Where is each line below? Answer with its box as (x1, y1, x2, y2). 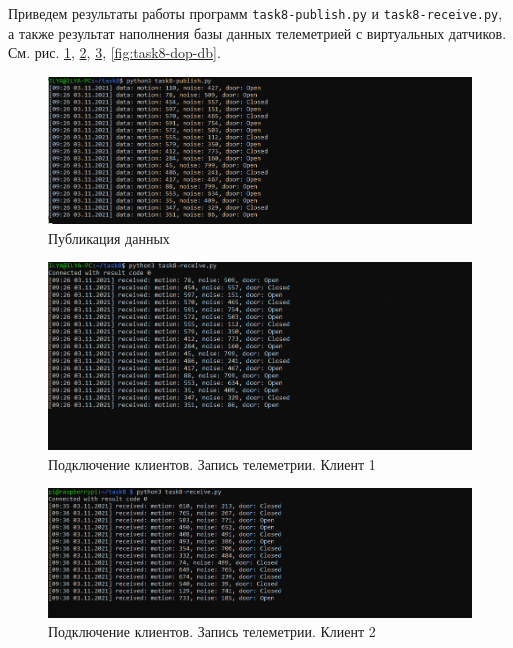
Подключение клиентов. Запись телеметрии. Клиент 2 (48, 621, 376, 642)
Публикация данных (48, 227, 170, 248)
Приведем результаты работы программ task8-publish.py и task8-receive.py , (8, 3, 503, 23)
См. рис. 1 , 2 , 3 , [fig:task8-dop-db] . (8, 42, 221, 63)
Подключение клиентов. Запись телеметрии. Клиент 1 (48, 453, 376, 474)
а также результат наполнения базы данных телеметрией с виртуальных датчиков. (8, 22, 507, 43)
